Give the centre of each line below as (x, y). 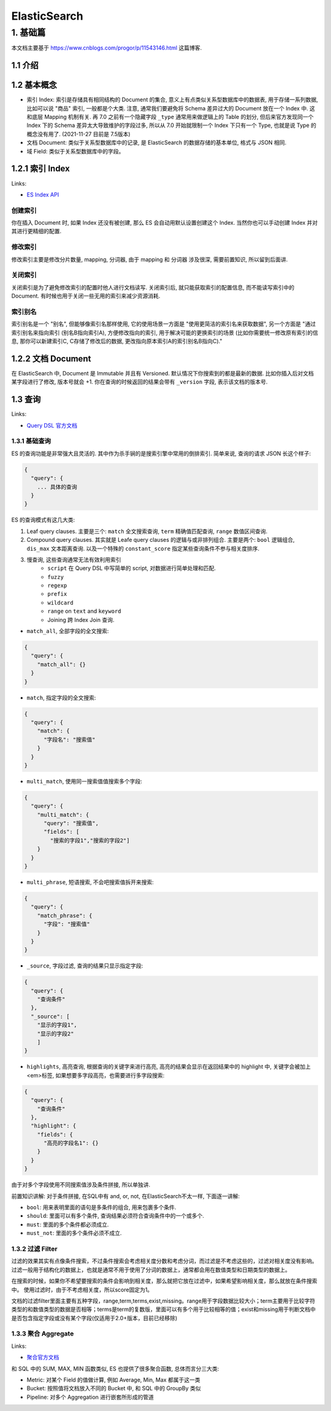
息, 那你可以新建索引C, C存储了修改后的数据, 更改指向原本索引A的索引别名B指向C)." (117, 341)
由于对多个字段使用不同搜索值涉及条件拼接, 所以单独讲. (81, 1185)
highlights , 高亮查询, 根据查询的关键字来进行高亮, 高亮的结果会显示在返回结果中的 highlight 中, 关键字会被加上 (169, 1067)
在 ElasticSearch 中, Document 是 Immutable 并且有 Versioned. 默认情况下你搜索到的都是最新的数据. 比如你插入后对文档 (162, 373)
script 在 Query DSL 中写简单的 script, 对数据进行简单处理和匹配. (132, 568)
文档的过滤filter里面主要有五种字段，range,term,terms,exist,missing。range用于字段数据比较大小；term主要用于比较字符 (163, 1301)
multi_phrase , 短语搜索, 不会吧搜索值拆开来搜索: (90, 882)
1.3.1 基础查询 (31, 441)
